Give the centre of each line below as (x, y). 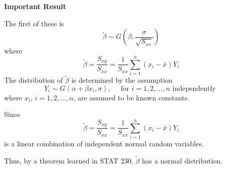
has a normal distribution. (182, 161)
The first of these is (34, 23)
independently (194, 89)
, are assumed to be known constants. (131, 97)
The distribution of (34, 80)
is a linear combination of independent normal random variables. (104, 144)
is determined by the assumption (122, 80)
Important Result (35, 6)
